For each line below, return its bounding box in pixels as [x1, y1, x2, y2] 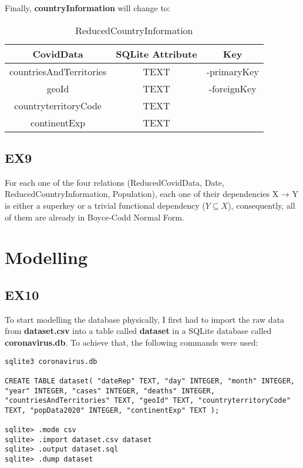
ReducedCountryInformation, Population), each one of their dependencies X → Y [5, 188, 298, 200]
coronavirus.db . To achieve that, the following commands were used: [5, 336, 258, 348]
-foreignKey [208, 81, 257, 95]
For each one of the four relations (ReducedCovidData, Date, [5, 176, 224, 188]
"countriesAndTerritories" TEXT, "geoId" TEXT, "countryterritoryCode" [5, 396, 291, 405]
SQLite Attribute [116, 46, 197, 61]
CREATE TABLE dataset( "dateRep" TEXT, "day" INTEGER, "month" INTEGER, [5, 376, 295, 385]
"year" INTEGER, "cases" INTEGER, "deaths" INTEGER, [5, 386, 215, 395]
